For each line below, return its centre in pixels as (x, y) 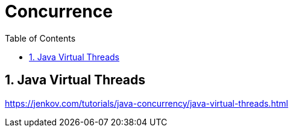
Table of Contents (40, 38)
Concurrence (59, 11)
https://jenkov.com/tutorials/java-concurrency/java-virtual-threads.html (146, 103)
